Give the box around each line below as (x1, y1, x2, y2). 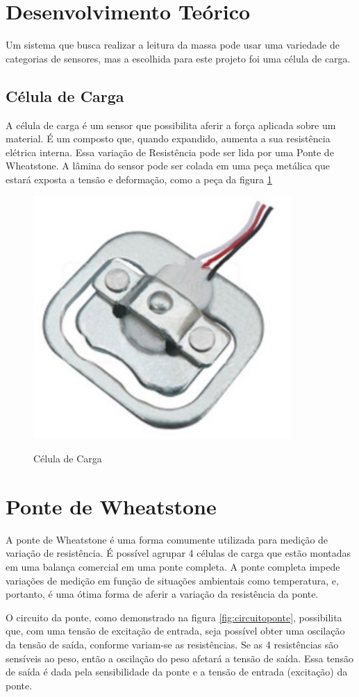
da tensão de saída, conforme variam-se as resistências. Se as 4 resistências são (6, 637, 339, 651)
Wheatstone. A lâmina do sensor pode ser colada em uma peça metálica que (6, 158, 330, 173)
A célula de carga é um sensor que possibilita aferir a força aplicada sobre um (6, 117, 336, 132)
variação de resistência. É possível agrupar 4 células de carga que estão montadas (6, 546, 351, 560)
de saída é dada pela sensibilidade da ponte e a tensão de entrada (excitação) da (6, 664, 348, 679)
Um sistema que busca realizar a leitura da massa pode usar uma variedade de (6, 37, 340, 52)
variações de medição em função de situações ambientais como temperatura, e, (6, 573, 339, 587)
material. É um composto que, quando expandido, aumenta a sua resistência (6, 131, 331, 146)
